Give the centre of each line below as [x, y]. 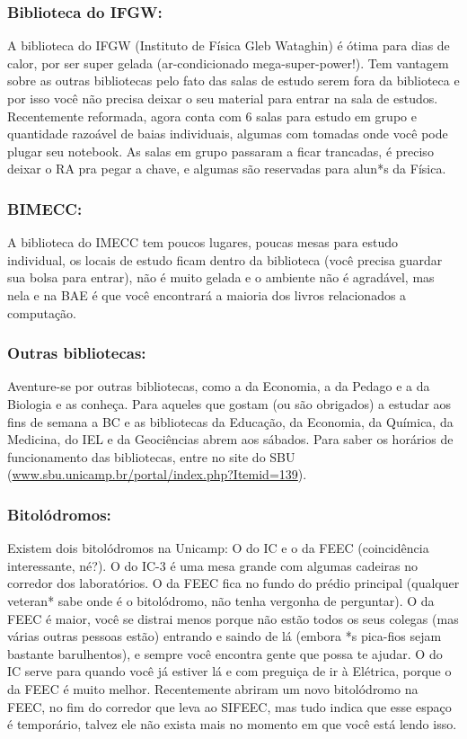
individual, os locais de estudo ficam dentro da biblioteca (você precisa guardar [225, 259]
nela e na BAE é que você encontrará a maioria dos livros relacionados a [207, 294]
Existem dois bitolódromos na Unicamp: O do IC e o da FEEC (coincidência [218, 548]
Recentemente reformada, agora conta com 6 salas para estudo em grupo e [212, 116]
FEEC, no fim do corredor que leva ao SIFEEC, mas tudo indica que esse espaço [229, 706]
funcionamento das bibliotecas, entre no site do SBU [151, 456]
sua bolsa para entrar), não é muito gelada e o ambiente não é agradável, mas [221, 277]
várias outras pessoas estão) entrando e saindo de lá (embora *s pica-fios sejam [225, 636]
